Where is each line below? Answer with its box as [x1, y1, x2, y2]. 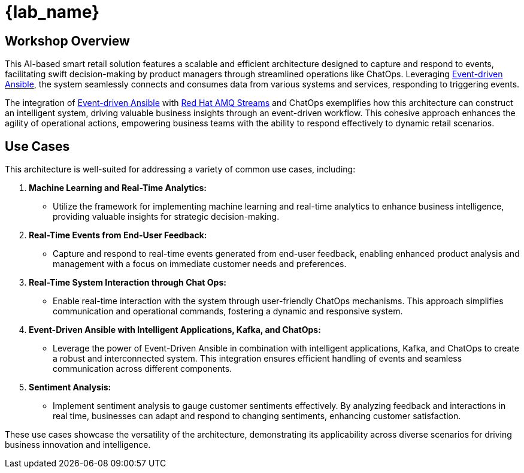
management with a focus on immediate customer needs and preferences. [53, 259, 347, 269]
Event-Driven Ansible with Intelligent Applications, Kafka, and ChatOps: [29, 325, 321, 335]
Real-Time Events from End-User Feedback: [29, 230, 207, 241]
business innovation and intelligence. [5, 439, 151, 450]
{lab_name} [5, 2, 100, 22]
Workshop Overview [5, 33, 130, 48]
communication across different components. [53, 363, 232, 374]
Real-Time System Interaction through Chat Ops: [29, 277, 226, 288]
